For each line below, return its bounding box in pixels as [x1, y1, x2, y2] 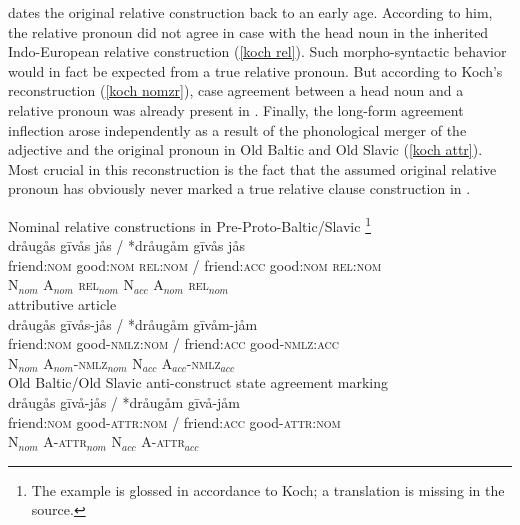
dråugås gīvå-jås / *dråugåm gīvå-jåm [8, 391, 241, 412]
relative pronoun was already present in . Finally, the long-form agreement [8, 99, 464, 120]
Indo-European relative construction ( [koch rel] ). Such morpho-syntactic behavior [8, 41, 507, 62]
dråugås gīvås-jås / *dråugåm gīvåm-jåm [8, 313, 258, 334]
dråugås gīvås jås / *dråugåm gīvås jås [8, 235, 245, 256]
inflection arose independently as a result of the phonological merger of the [8, 119, 467, 140]
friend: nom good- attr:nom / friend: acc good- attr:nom [8, 411, 341, 432]
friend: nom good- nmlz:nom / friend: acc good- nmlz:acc [8, 333, 339, 354]
